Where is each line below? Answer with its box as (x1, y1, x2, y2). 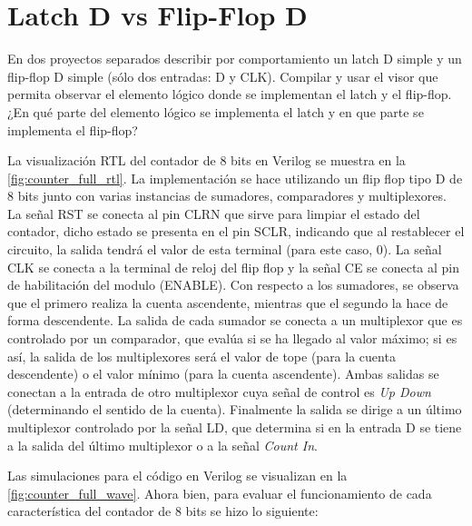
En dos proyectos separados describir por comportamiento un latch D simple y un (7, 49, 462, 68)
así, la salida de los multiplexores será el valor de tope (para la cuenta (7, 346, 396, 365)
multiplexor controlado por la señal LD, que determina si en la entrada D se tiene (7, 418, 462, 436)
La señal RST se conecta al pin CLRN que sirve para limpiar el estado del (7, 203, 420, 223)
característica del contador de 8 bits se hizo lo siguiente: (7, 501, 319, 521)
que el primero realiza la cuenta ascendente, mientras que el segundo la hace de (7, 293, 448, 312)
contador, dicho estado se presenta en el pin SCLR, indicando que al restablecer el (7, 222, 465, 241)
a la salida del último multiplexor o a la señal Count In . (7, 435, 318, 454)
